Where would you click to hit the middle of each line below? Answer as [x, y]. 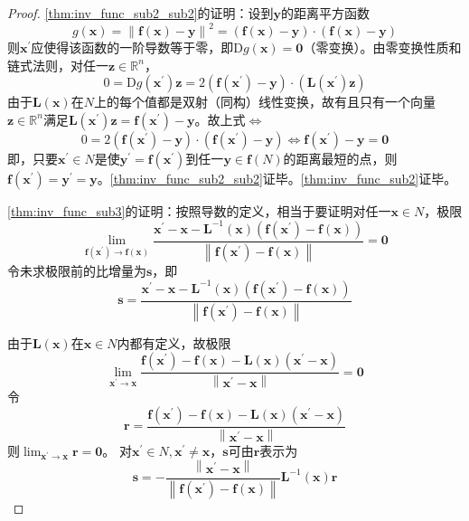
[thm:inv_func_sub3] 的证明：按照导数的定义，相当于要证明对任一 [199, 210]
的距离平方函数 [326, 13]
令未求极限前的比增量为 [77, 270]
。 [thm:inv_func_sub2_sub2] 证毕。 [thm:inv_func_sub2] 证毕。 [277, 178]
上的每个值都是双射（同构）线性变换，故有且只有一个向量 [264, 102]
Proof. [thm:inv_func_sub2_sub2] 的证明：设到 [141, 13]
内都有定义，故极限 [174, 342]
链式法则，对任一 [58, 65]
